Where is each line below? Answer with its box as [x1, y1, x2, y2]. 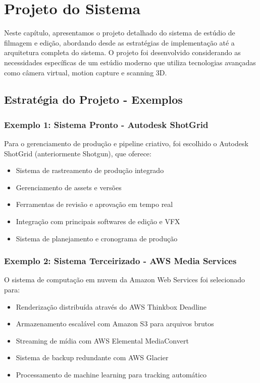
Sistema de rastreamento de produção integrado [16, 165, 164, 176]
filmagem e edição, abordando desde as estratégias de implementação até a [4, 37, 235, 48]
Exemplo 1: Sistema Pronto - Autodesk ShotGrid [4, 118, 209, 131]
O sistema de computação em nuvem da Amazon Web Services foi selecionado [4, 274, 245, 285]
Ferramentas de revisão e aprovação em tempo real [16, 199, 173, 209]
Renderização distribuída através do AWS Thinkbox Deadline [16, 301, 206, 312]
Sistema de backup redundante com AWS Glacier [16, 352, 169, 363]
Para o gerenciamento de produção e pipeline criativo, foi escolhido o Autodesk [4, 138, 248, 149]
